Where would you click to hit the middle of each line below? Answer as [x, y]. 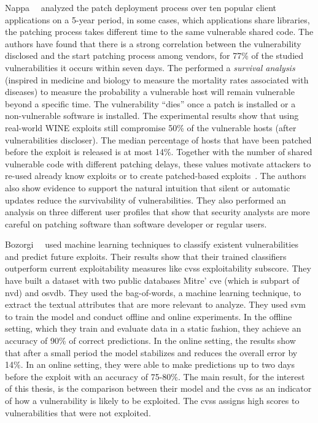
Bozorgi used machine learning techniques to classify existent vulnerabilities [152, 244]
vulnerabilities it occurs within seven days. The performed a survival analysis [150, 67]
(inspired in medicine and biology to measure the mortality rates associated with [157, 79]
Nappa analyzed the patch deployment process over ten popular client [141, 7]
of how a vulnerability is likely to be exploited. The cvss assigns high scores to [152, 400]
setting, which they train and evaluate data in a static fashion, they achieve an [153, 328]
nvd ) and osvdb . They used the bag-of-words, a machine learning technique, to [153, 292]
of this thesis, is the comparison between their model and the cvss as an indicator [158, 388]
